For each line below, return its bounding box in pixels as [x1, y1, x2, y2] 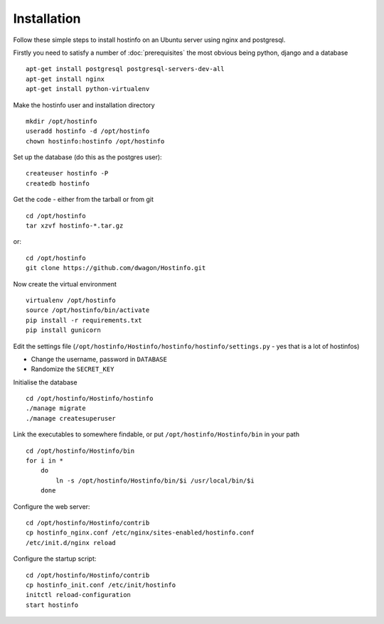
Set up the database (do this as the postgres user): [13, 153, 163, 161]
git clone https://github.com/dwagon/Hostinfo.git [26, 264, 206, 272]
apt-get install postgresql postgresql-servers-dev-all [26, 65, 225, 73]
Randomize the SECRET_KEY [31, 365, 114, 373]
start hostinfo [26, 601, 79, 609]
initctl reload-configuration [26, 591, 132, 599]
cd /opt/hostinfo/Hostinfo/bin [26, 446, 135, 455]
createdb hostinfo [26, 179, 90, 188]
